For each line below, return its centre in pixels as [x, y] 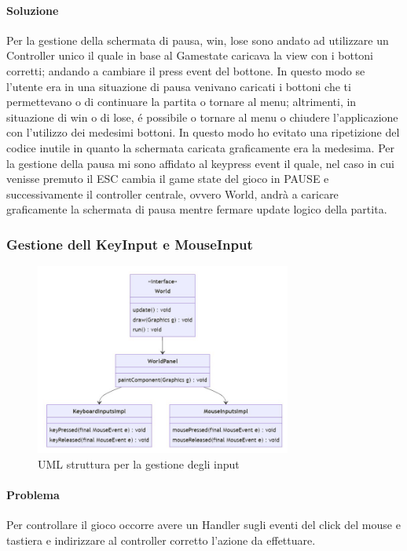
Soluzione [33, 10]
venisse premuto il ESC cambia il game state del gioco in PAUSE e [168, 179]
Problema [33, 494]
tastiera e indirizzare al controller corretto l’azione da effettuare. [161, 540]
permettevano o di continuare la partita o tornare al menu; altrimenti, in [181, 102]
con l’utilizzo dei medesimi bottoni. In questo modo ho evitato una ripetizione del [203, 132]
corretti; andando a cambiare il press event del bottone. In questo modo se [186, 70]
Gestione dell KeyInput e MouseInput [130, 244]
